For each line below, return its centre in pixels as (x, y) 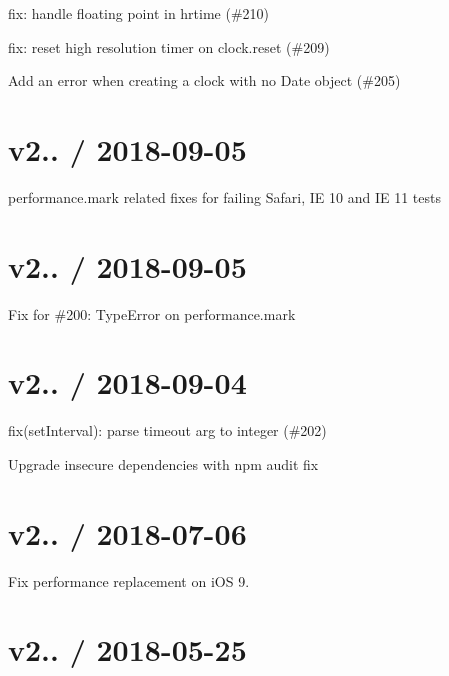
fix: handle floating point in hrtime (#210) (139, 13)
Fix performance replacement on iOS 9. (129, 580)
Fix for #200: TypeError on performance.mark (152, 313)
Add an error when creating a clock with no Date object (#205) (204, 80)
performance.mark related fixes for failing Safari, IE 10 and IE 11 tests (224, 196)
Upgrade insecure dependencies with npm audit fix (163, 463)
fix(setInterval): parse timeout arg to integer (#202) (167, 430)
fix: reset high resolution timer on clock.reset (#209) (169, 46)
